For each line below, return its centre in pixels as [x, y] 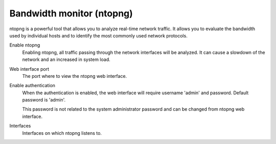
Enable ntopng [25, 45]
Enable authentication [32, 86]
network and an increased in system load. [66, 59]
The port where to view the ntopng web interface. [75, 76]
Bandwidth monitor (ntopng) [71, 13]
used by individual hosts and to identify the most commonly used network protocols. [98, 35]
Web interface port [29, 69]
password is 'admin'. [44, 100]
